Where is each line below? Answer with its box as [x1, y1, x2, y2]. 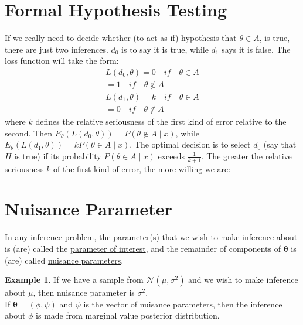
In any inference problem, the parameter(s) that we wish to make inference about [5, 231, 298, 243]
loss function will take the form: [5, 54, 119, 67]
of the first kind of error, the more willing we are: [53, 162, 231, 175]
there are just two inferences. [5, 43, 108, 55]
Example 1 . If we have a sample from [5, 273, 144, 286]
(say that [263, 138, 297, 150]
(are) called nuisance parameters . [5, 254, 124, 266]
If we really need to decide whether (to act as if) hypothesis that [5, 32, 237, 44]
